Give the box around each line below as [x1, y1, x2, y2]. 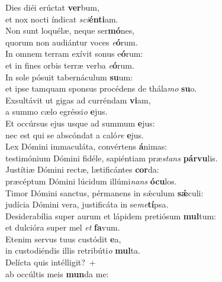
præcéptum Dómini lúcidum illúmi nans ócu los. [5, 174, 177, 187]
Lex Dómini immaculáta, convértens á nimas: [5, 140, 168, 153]
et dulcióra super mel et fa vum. [5, 221, 120, 234]
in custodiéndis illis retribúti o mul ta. [5, 244, 140, 257]
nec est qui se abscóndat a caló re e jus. [5, 128, 144, 141]
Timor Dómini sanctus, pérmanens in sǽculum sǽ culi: [5, 186, 204, 199]
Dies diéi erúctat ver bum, [5, 1, 99, 13]
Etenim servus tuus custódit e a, [5, 232, 121, 245]
